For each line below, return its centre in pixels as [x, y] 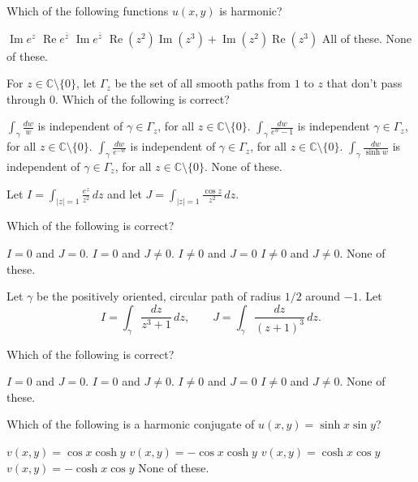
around [323, 296]
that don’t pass [364, 83]
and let [125, 193]
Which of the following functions [88, 11]
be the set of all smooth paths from [203, 83]
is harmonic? [251, 11]
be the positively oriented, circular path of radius [159, 296]
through [26, 98]
